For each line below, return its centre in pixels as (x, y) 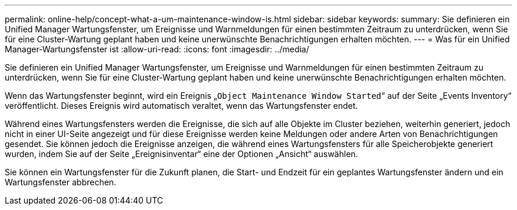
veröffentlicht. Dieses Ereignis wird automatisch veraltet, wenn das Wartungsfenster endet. (181, 106)
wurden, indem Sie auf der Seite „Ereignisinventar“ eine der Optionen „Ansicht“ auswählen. (181, 154)
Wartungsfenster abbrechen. (60, 182)
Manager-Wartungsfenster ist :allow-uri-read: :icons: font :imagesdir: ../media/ (157, 49)
